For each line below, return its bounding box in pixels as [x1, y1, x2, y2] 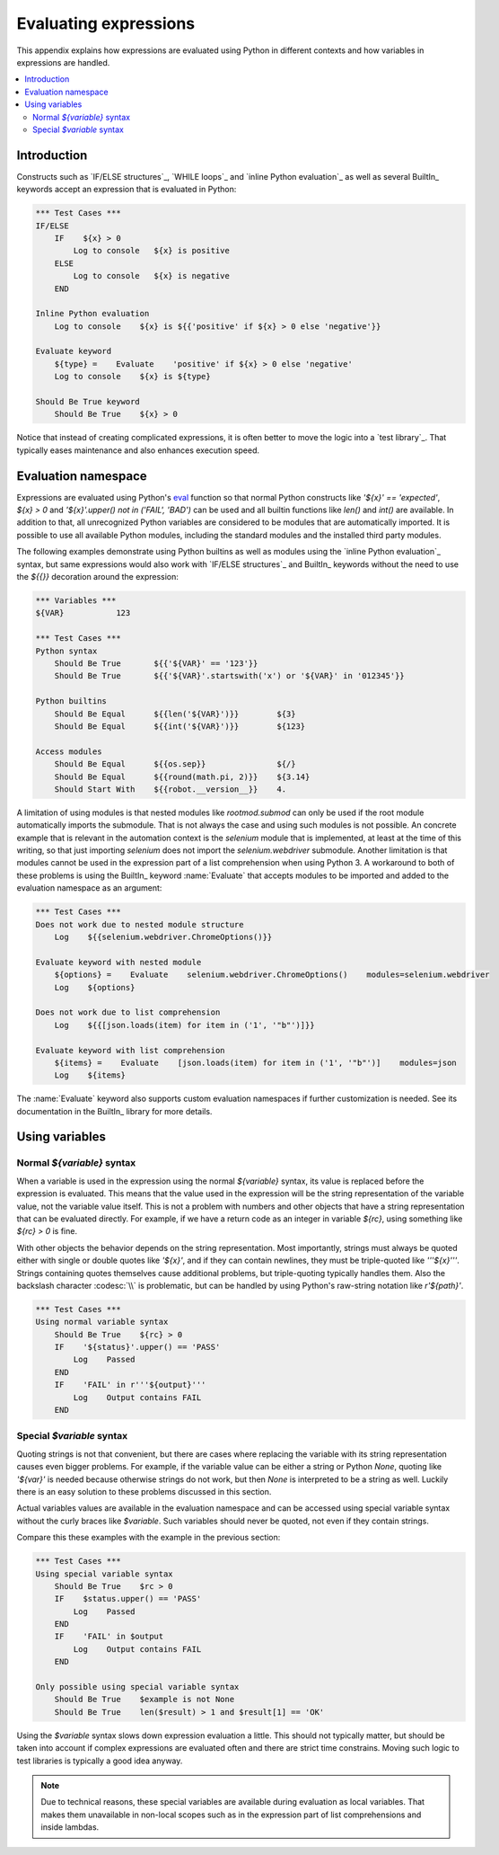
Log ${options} [54, 982, 136, 992]
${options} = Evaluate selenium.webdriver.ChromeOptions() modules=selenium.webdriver [54, 970, 490, 980]
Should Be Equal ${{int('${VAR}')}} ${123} [54, 721, 306, 732]
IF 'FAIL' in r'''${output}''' [54, 1380, 206, 1390]
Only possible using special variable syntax [35, 1682, 240, 1692]
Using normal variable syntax [35, 1317, 169, 1327]
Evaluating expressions [16, 13, 196, 33]
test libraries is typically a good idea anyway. [16, 1755, 183, 1766]
